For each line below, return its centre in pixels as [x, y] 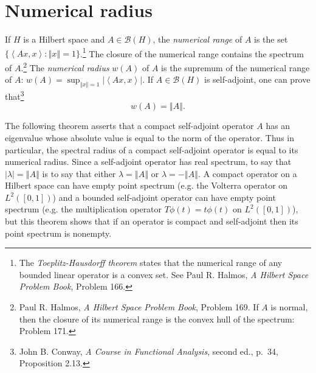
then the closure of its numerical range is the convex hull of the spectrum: [157, 319]
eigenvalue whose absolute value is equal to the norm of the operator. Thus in [150, 137]
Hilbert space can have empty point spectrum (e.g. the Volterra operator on [146, 185]
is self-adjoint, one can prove [257, 79]
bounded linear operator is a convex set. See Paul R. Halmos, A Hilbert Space [164, 274]
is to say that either [79, 173]
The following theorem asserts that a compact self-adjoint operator [129, 126]
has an [278, 126]
